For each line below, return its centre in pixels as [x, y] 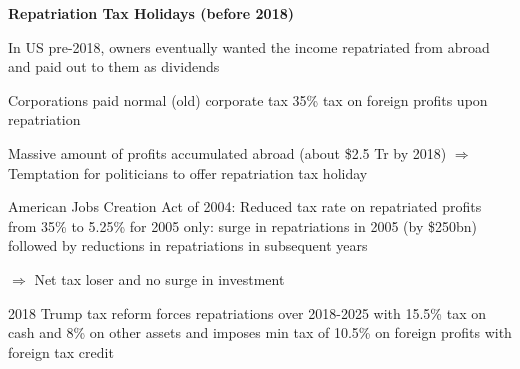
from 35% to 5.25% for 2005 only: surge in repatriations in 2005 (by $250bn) [242, 225]
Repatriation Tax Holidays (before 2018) [151, 13]
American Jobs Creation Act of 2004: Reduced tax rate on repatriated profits [245, 206]
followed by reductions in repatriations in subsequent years [188, 245]
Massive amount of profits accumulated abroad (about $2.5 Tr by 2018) [227, 152]
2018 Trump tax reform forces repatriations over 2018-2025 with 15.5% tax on [247, 312]
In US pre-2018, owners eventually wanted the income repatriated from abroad [249, 46]
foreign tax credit [61, 351]
